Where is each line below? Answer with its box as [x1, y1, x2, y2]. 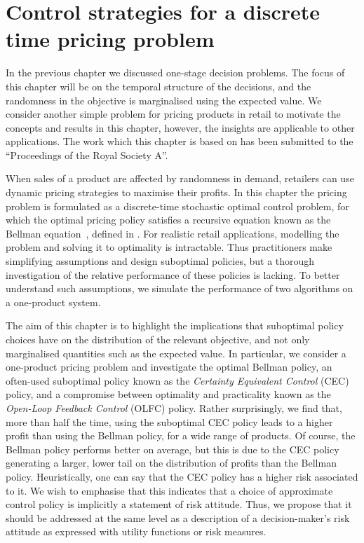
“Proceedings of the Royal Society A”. [6, 147, 168, 162]
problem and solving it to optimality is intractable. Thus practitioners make [6, 240, 332, 254]
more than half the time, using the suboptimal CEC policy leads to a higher [6, 414, 333, 429]
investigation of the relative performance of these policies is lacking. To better [6, 267, 340, 282]
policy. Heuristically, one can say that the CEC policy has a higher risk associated [6, 469, 358, 483]
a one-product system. [6, 294, 101, 309]
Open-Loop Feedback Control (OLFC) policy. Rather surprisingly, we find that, [6, 400, 342, 415]
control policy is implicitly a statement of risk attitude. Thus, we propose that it [6, 497, 352, 511]
